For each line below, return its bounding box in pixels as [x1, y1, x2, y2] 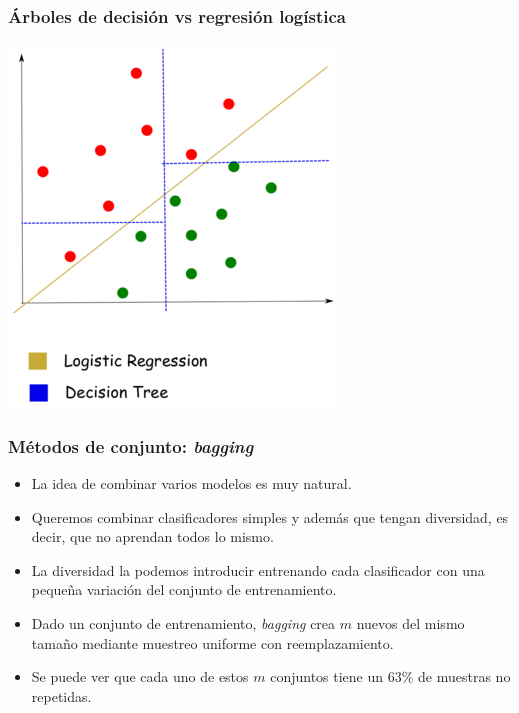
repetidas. [31, 685, 92, 706]
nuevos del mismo [356, 613, 465, 633]
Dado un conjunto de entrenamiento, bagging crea [31, 613, 336, 633]
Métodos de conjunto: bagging [8, 433, 254, 458]
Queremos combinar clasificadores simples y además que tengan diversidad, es [31, 506, 509, 527]
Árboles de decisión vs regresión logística [8, 3, 346, 28]
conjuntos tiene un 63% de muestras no [270, 666, 511, 687]
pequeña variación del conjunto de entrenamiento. [31, 579, 337, 600]
